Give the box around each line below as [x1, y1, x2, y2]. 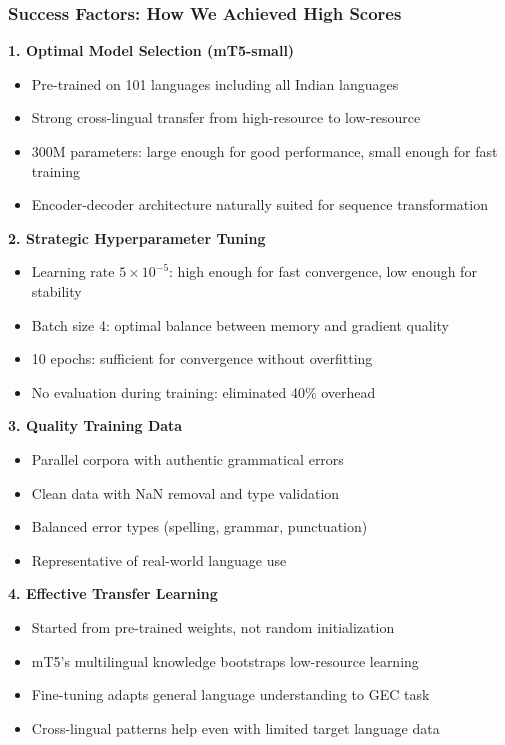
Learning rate [31, 261, 115, 282]
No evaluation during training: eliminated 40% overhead [31, 381, 376, 402]
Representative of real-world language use [31, 549, 287, 570]
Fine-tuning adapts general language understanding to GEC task [31, 684, 430, 705]
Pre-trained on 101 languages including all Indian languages [31, 73, 399, 94]
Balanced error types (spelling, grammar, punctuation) [31, 516, 368, 537]
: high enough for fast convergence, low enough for [169, 261, 477, 282]
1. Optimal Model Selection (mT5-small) [8, 40, 295, 61]
